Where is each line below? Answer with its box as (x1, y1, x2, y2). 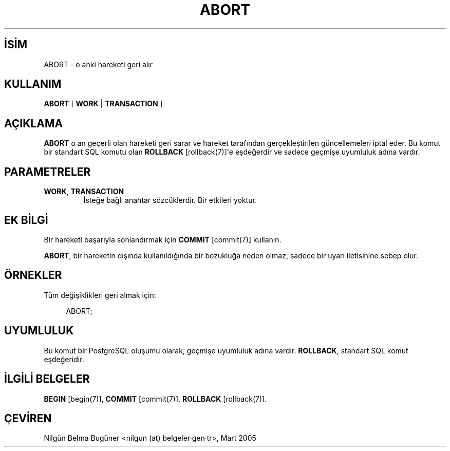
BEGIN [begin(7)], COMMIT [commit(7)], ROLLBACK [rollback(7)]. (44, 394, 267, 403)
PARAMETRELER (4, 165, 91, 178)
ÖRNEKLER (4, 269, 62, 282)
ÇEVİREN (4, 411, 52, 425)
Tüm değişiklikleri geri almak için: (44, 290, 156, 299)
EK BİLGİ (4, 213, 48, 227)
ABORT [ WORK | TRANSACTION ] (44, 99, 163, 108)
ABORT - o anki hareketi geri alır (44, 60, 153, 69)
